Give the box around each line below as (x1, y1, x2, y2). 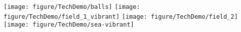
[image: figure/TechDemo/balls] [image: (4, 3, 140, 10)
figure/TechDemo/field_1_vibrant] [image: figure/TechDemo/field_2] (4, 13, 238, 20)
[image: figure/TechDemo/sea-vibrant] (4, 21, 134, 29)
